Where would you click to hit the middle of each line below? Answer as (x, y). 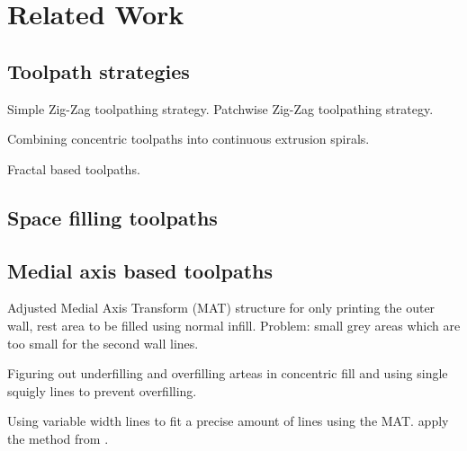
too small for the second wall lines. (103, 343)
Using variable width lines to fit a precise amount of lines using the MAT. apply (228, 421)
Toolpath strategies (99, 71)
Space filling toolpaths (112, 217)
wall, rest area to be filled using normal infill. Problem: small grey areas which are (234, 325)
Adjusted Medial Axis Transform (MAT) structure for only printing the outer (221, 308)
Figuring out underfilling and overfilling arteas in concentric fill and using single (228, 373)
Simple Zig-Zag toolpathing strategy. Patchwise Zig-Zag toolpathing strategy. (220, 108)
